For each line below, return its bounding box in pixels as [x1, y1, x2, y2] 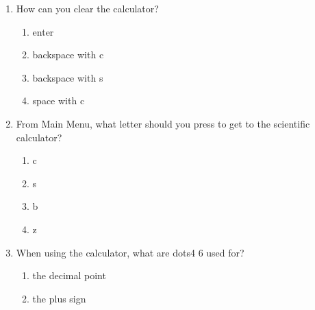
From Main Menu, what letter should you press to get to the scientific [16, 116, 310, 130]
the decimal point [32, 268, 106, 283]
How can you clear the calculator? [16, 1, 159, 15]
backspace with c [32, 47, 104, 62]
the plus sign [32, 291, 86, 305]
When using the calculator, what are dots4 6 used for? [16, 245, 244, 259]
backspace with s [32, 70, 103, 84]
